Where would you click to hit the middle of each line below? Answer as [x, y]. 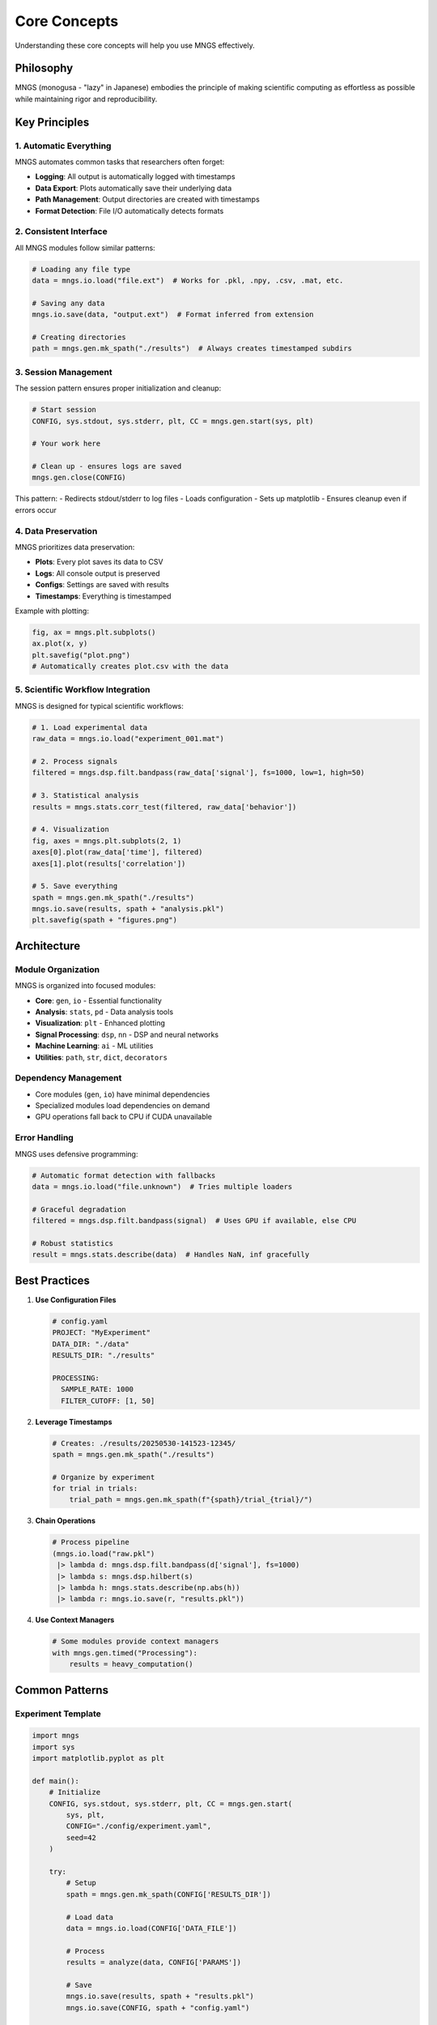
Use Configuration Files [76, 1299]
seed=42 [81, 1837]
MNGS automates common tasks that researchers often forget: [120, 162]
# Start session [64, 410]
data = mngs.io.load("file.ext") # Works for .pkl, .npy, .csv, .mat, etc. [188, 281]
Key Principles [52, 122]
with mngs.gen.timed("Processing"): [125, 1653]
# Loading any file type [81, 269]
